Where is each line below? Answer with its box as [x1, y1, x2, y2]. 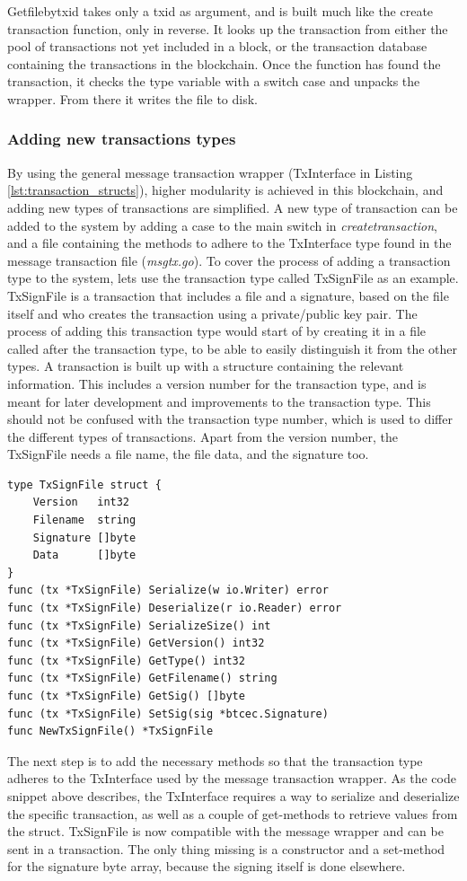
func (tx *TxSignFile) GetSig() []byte [7, 690, 245, 702]
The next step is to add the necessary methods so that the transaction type [7, 751, 423, 770]
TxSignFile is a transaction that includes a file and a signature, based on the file [7, 286, 449, 304]
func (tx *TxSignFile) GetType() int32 [7, 654, 245, 667]
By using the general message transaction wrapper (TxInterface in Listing [7, 163, 413, 181]
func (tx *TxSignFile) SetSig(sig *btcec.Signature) [7, 707, 329, 720]
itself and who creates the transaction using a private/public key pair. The [7, 304, 418, 322]
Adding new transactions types [7, 128, 236, 150]
